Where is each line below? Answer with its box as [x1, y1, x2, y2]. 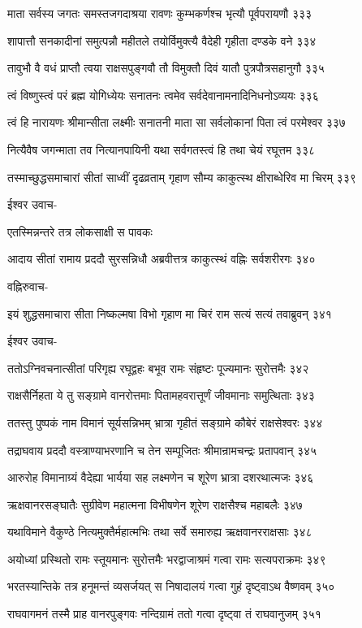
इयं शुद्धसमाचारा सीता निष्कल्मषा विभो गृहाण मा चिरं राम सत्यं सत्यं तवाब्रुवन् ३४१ [7, 305, 332, 322]
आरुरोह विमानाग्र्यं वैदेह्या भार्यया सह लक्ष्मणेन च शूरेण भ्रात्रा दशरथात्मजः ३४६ [7, 469, 314, 486]
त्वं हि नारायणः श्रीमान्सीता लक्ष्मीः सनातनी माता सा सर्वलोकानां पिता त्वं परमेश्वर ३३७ [7, 114, 346, 131]
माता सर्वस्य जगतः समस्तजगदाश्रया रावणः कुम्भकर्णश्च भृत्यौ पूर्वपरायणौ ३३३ [7, 5, 312, 21]
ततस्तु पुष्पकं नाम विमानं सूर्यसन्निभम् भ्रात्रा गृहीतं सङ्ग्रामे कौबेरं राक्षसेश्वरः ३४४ [7, 414, 323, 431]
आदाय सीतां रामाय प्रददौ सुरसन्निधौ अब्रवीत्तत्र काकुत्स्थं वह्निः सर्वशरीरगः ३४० [7, 250, 316, 267]
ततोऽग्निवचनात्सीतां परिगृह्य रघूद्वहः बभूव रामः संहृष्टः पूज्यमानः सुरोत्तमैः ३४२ [7, 359, 309, 376]
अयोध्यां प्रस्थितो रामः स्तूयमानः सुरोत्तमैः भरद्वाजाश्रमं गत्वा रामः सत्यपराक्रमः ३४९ [7, 550, 326, 567]
